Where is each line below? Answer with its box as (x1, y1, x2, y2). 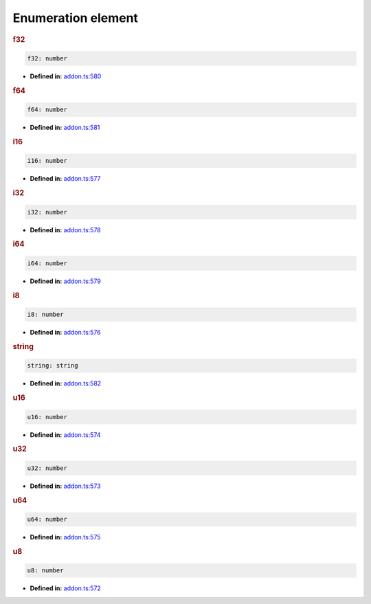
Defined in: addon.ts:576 (30, 328, 101, 337)
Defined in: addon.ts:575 (30, 533, 101, 541)
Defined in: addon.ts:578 (30, 225, 101, 234)
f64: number (27, 106, 68, 113)
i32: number (27, 208, 68, 216)
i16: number (27, 157, 68, 165)
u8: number (27, 567, 64, 574)
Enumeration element (12, 10, 139, 25)
